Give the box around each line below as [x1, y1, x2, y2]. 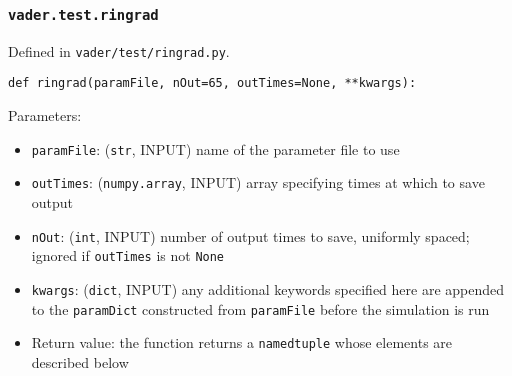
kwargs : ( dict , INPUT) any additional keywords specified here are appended [31, 278, 505, 299]
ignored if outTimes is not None [31, 245, 225, 266]
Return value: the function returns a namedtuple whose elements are [31, 332, 453, 353]
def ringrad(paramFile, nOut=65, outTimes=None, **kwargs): [8, 76, 417, 91]
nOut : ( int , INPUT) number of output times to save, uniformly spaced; [31, 225, 470, 246]
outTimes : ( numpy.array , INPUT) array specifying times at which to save [31, 172, 485, 193]
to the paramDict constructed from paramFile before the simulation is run [31, 298, 490, 319]
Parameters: [8, 105, 82, 126]
